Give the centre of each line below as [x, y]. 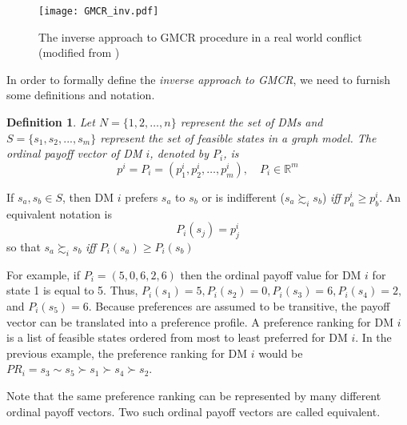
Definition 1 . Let [51, 122]
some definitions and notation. [81, 95]
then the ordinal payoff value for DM [271, 274]
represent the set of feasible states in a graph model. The [238, 137]
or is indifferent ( [243, 196]
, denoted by [180, 153]
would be [281, 353]
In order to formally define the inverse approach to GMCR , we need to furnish [198, 79]
